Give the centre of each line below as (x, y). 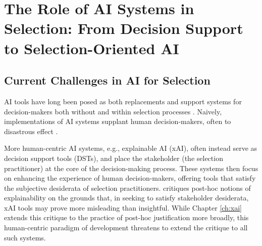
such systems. (25, 237)
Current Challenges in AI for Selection (107, 80)
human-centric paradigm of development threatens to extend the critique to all (126, 228)
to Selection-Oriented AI (92, 48)
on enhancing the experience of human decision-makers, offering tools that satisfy (130, 178)
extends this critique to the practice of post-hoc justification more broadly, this (126, 217)
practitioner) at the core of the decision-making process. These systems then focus (131, 168)
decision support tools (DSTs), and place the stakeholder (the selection (114, 158)
